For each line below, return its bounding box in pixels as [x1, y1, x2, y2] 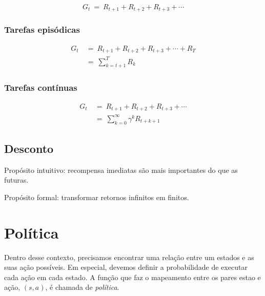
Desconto [4, 140, 54, 156]
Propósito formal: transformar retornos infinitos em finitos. [4, 191, 189, 202]
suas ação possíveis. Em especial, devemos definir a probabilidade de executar [4, 262, 248, 272]
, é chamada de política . [45, 282, 119, 292]
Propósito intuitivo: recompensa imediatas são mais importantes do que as [4, 164, 238, 175]
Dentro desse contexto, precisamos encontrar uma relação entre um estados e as [4, 251, 254, 262]
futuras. [4, 174, 29, 185]
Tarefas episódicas [4, 23, 80, 36]
